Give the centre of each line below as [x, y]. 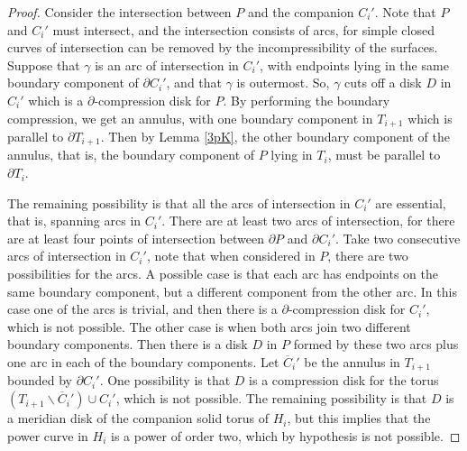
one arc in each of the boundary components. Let [143, 362]
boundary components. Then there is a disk [128, 344]
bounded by [40, 380]
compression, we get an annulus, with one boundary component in [190, 118]
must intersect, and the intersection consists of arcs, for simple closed [243, 29]
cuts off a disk [383, 83]
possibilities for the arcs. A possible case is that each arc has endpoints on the [223, 274]
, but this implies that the [359, 418]
